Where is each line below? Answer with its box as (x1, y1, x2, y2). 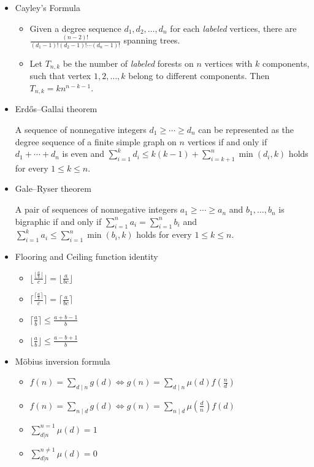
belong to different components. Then (128, 69, 270, 82)
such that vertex (29, 69, 91, 82)
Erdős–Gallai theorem (15, 102, 98, 115)
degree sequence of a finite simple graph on (15, 135, 177, 148)
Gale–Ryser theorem (15, 182, 91, 195)
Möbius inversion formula (15, 354, 110, 367)
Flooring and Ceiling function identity (15, 250, 158, 263)
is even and (62, 147, 105, 160)
